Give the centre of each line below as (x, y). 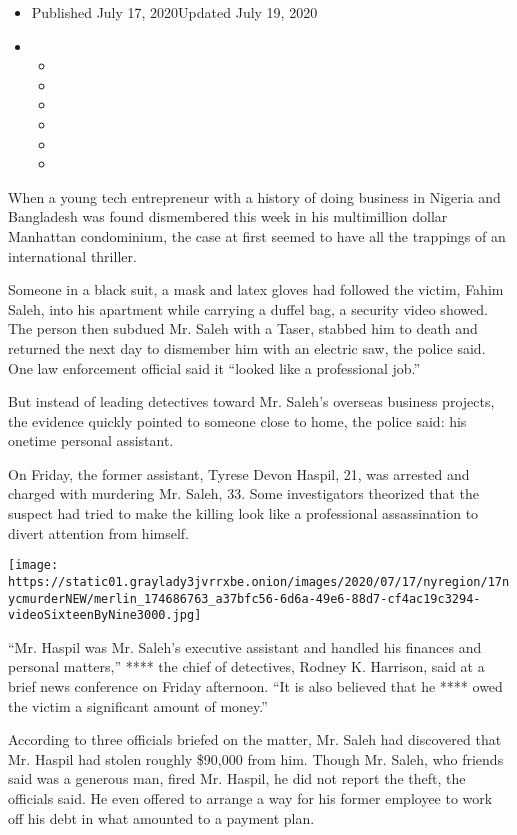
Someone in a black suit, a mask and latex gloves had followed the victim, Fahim (256, 289)
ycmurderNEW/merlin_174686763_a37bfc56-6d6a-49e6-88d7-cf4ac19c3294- (244, 598)
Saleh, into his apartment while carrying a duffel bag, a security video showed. (248, 308)
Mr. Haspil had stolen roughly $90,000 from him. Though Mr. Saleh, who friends (256, 758)
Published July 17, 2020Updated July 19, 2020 (174, 12)
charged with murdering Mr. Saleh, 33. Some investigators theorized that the (243, 493)
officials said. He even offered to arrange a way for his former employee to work (250, 798)
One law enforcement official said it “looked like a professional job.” (214, 367)
